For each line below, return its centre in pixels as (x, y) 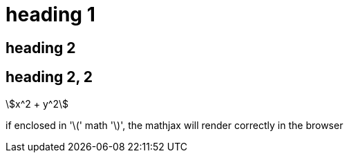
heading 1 (50, 14)
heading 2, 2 (49, 77)
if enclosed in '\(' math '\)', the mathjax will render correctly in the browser (174, 125)
